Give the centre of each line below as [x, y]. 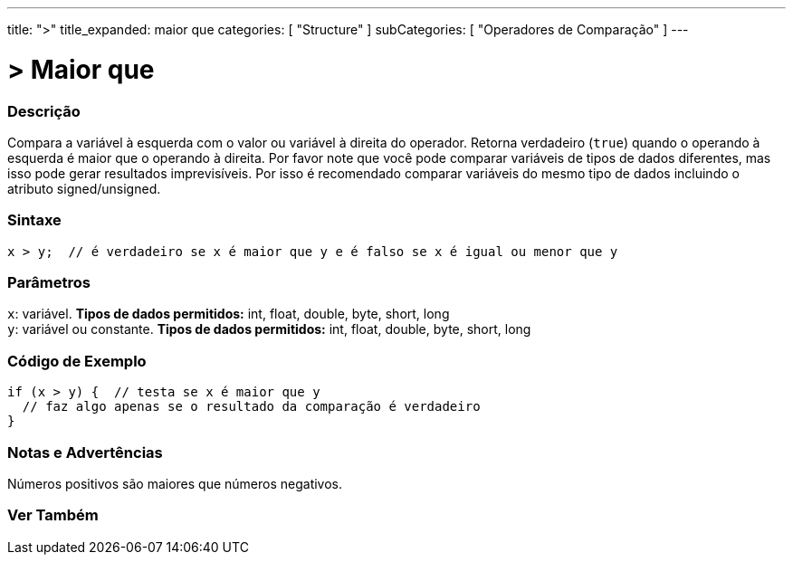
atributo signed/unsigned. [84, 188]
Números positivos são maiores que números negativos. [175, 483]
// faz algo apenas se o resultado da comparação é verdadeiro [251, 407]
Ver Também [53, 515]
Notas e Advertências [85, 452]
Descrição [44, 111]
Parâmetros [49, 282]
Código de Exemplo [77, 361]
